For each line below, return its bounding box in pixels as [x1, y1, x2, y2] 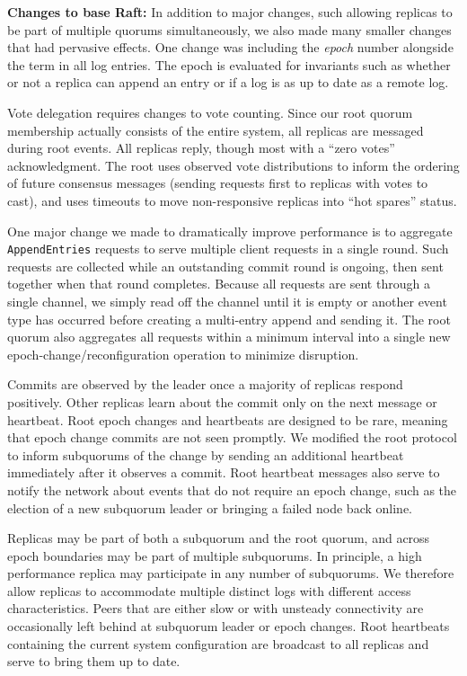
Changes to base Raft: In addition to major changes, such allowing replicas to [7, 3, 453, 21]
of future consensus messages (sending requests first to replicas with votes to [7, 173, 428, 192]
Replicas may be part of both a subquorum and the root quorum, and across [7, 529, 430, 547]
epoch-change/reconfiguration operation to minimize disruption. [7, 344, 359, 363]
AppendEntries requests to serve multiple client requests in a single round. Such [7, 239, 449, 258]
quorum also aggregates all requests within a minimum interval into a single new [7, 327, 451, 346]
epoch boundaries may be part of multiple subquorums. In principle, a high [7, 546, 422, 565]
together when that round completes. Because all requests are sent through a [7, 274, 430, 293]
